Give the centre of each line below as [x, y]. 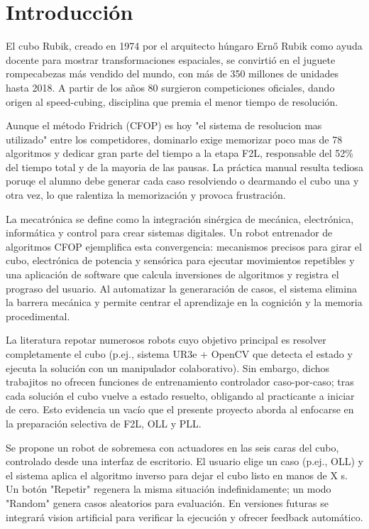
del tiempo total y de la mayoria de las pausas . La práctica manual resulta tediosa [184, 167]
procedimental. [38, 316]
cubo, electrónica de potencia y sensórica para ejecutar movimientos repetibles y [180, 260]
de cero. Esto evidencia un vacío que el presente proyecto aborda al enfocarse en [180, 409]
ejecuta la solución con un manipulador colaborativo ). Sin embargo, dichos [168, 367]
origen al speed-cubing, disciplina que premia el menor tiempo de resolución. [172, 101]
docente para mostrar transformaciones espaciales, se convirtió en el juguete [171, 59]
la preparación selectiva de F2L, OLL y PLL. [104, 423]
